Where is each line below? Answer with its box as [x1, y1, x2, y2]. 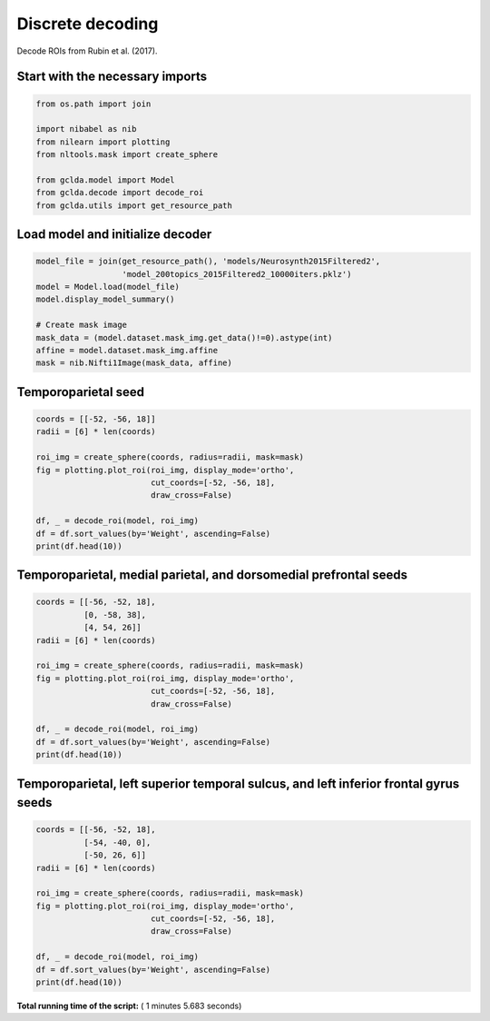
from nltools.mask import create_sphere [35, 150, 218, 160]
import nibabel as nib [35, 124, 137, 134]
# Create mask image [35, 320, 127, 331]
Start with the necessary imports [16, 69, 208, 84]
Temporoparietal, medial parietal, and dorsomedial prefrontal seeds [16, 568, 408, 583]
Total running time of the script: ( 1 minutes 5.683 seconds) [16, 1000, 242, 1012]
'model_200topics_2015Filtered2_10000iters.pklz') [122, 269, 352, 279]
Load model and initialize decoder [16, 227, 212, 243]
